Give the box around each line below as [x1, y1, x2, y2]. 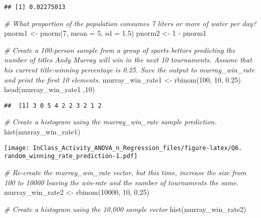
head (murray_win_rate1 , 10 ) [4, 84, 95, 95]
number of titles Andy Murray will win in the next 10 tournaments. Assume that [4, 54, 252, 65]
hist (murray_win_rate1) [4, 126, 81, 137]
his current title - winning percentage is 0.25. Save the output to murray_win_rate [4, 64, 255, 75]
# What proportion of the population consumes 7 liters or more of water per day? [4, 18, 256, 28]
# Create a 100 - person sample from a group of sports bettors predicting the [4, 44, 235, 55]
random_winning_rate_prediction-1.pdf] [4, 153, 138, 160]
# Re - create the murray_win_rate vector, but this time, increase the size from [4, 167, 246, 177]
